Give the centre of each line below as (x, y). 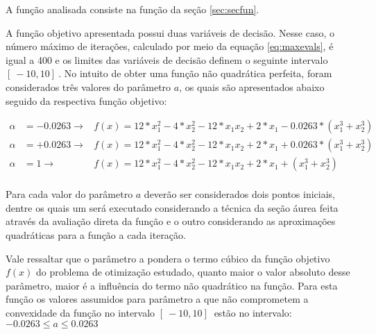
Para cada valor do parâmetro (69, 194)
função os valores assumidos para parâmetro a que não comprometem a (157, 299)
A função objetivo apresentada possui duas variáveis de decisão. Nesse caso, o (170, 32)
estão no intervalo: (253, 313)
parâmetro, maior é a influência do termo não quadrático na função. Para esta (172, 285)
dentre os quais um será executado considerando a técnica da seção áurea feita (172, 207)
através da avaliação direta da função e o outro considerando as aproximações (171, 221)
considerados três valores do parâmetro (88, 86)
